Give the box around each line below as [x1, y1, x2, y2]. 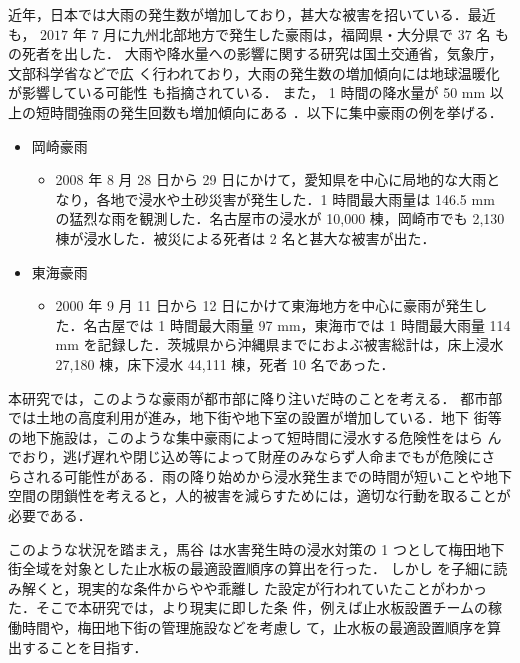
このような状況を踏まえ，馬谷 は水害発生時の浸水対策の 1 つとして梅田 [8, 538, 477, 559]
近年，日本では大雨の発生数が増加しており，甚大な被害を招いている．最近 [8, 4, 496, 24]
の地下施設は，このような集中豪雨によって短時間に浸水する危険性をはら [8, 426, 483, 447]
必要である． [8, 505, 92, 526]
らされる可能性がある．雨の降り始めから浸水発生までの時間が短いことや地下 [8, 465, 512, 486]
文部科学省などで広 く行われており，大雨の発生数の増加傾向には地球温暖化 [8, 62, 500, 83]
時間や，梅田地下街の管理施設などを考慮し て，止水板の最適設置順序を [21, 617, 488, 638]
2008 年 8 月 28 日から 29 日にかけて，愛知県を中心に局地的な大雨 [55, 169, 487, 190]
